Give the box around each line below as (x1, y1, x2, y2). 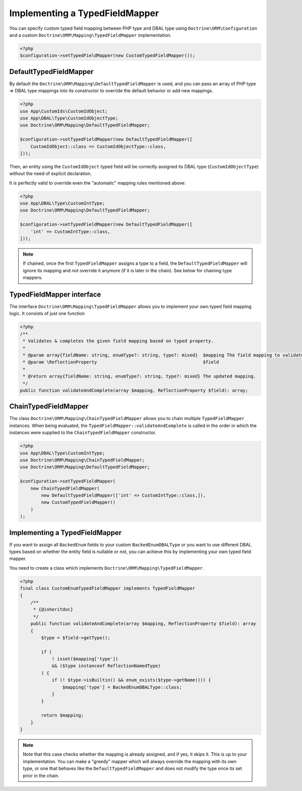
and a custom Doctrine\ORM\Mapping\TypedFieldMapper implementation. (9, 32, 172, 38)
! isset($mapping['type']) (51, 656, 118, 662)
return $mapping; (41, 712, 84, 718)
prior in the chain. (23, 772, 60, 778)
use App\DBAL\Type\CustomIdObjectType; (20, 115, 118, 121)
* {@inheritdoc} (33, 606, 73, 613)
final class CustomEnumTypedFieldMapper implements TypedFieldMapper (20, 585, 195, 591)
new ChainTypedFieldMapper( (30, 485, 100, 491)
